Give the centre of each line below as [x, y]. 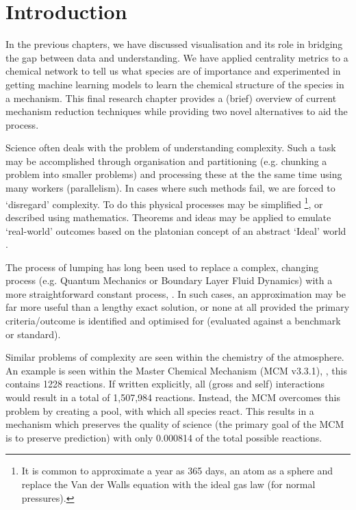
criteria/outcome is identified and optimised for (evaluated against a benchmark [173, 321]
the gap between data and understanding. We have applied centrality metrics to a [177, 57]
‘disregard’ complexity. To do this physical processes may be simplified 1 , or [164, 203]
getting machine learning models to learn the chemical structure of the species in [175, 84]
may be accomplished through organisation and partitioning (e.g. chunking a [166, 161]
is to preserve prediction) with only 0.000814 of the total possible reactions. [164, 437]
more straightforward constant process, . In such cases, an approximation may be [176, 293]
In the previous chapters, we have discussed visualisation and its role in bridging [174, 44]
